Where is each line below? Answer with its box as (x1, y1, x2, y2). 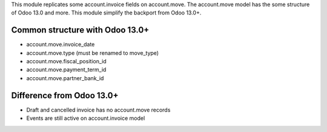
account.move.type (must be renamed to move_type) (26, 49, 159, 57)
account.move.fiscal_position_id (26, 58, 107, 65)
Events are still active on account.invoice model (26, 115, 145, 122)
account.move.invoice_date (26, 41, 95, 48)
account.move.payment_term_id (26, 66, 107, 74)
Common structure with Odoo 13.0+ (11, 25, 150, 36)
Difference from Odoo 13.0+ (11, 90, 119, 101)
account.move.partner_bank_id (26, 74, 104, 81)
